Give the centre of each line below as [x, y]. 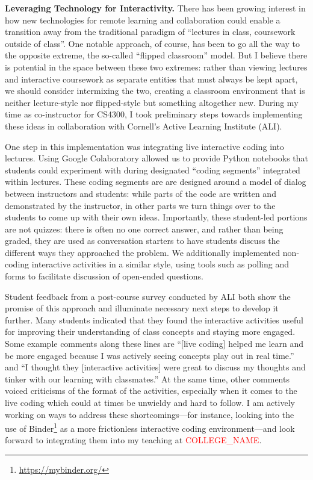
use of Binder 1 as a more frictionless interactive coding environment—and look [150, 427]
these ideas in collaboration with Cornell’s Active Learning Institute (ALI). [144, 126]
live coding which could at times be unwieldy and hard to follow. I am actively [150, 402]
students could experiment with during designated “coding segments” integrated [153, 170]
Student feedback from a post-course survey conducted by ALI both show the [148, 296]
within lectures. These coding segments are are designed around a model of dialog [156, 182]
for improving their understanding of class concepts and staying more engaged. [150, 332]
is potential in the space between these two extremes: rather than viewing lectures [156, 67]
